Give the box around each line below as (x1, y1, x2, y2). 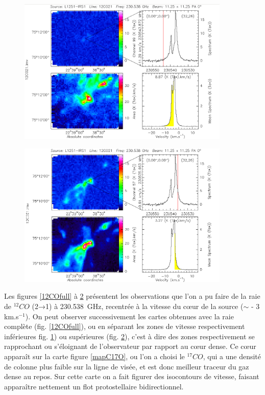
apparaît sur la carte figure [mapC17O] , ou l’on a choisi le (4, 351, 185, 362)
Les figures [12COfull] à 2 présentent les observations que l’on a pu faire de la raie (4, 291, 260, 301)
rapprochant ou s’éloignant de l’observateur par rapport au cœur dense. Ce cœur (4, 341, 256, 352)
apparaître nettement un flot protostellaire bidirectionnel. (4, 381, 184, 391)
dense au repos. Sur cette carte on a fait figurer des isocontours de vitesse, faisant (4, 371, 259, 382)
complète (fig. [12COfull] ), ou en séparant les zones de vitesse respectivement (4, 321, 245, 332)
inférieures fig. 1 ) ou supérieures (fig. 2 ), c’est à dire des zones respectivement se (4, 331, 255, 341)
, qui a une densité (203, 351, 261, 362)
